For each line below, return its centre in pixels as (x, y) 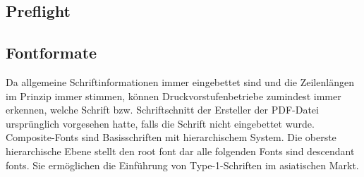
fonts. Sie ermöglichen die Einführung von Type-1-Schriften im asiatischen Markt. (182, 165)
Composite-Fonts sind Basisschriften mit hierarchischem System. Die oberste (171, 137)
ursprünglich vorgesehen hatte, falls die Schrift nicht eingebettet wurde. (160, 123)
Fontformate (51, 53)
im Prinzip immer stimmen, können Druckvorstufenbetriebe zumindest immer (174, 96)
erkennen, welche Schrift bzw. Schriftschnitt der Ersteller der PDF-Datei (162, 110)
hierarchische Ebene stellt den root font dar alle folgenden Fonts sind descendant (180, 151)
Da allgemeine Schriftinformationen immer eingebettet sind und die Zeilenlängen (180, 81)
